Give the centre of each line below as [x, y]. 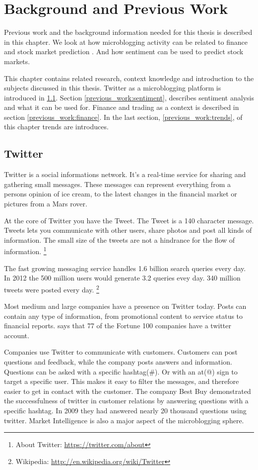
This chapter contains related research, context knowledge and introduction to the [129, 78]
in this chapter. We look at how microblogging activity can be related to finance [126, 42]
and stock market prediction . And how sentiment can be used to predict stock [124, 51]
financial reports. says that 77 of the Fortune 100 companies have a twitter [118, 326]
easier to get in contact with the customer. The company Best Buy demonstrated [128, 391]
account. [17, 335]
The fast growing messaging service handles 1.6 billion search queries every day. [125, 268]
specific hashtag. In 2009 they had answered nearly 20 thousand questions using [125, 411]
